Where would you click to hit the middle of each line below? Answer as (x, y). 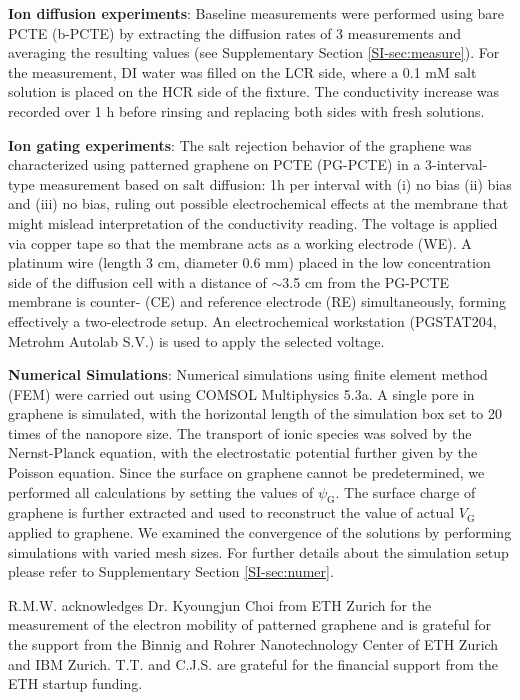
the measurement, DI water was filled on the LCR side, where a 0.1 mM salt (242, 71)
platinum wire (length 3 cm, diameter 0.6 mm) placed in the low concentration (249, 262)
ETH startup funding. (75, 683)
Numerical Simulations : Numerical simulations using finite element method (248, 374)
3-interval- (456, 164)
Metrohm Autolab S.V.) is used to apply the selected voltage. (196, 340)
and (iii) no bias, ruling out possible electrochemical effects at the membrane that (258, 203)
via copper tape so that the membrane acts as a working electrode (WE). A (240, 242)
